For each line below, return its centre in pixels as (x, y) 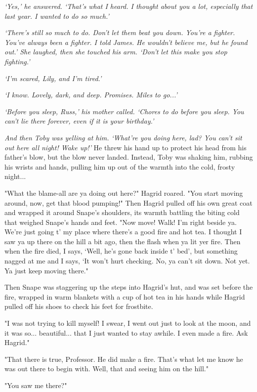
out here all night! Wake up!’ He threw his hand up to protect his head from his (126, 147)
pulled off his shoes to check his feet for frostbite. (79, 306)
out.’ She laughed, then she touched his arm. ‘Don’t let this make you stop (116, 52)
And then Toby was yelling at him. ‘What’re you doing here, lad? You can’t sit (123, 137)
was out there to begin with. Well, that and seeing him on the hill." (107, 369)
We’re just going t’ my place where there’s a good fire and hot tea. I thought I (123, 232)
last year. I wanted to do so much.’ (57, 16)
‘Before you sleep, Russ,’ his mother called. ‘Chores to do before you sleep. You (124, 111)
